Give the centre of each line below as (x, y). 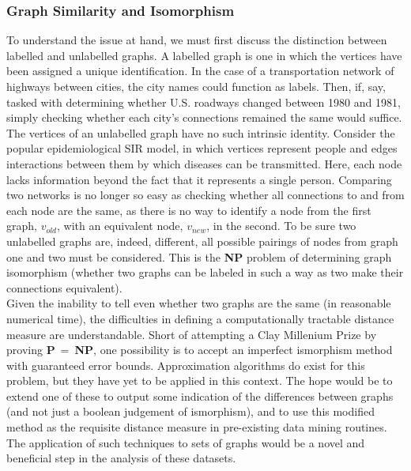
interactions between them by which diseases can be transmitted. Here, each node (204, 163)
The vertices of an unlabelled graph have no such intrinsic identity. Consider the (201, 132)
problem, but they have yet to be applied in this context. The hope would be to (200, 381)
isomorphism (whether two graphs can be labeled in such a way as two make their (205, 272)
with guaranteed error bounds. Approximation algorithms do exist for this (186, 365)
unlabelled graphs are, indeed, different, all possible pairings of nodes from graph (202, 241)
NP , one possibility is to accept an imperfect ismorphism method (234, 350)
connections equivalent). (64, 287)
